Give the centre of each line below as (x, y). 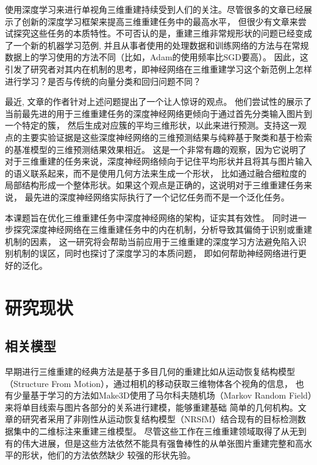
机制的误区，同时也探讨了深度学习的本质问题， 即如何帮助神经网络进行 (155, 253)
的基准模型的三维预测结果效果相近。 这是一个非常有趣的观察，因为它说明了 (156, 149)
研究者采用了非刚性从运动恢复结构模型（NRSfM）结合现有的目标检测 (159, 419)
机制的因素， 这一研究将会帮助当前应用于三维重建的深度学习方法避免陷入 (151, 241)
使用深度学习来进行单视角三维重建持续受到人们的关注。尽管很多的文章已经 (154, 9)
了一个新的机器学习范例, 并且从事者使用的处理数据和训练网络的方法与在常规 (157, 45)
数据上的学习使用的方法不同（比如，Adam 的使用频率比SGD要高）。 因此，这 (157, 57)
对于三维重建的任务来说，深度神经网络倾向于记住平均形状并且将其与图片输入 (158, 161)
